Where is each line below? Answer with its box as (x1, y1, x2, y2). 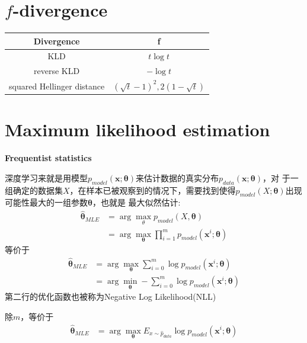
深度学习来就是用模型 (5, 171, 88, 184)
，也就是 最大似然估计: (92, 196, 181, 209)
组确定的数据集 (5, 184, 63, 196)
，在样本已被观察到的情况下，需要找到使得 (69, 184, 236, 196)
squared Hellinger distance (9, 79, 105, 92)
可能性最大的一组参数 (5, 196, 88, 209)
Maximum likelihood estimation (5, 117, 270, 142)
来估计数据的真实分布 (135, 171, 219, 184)
